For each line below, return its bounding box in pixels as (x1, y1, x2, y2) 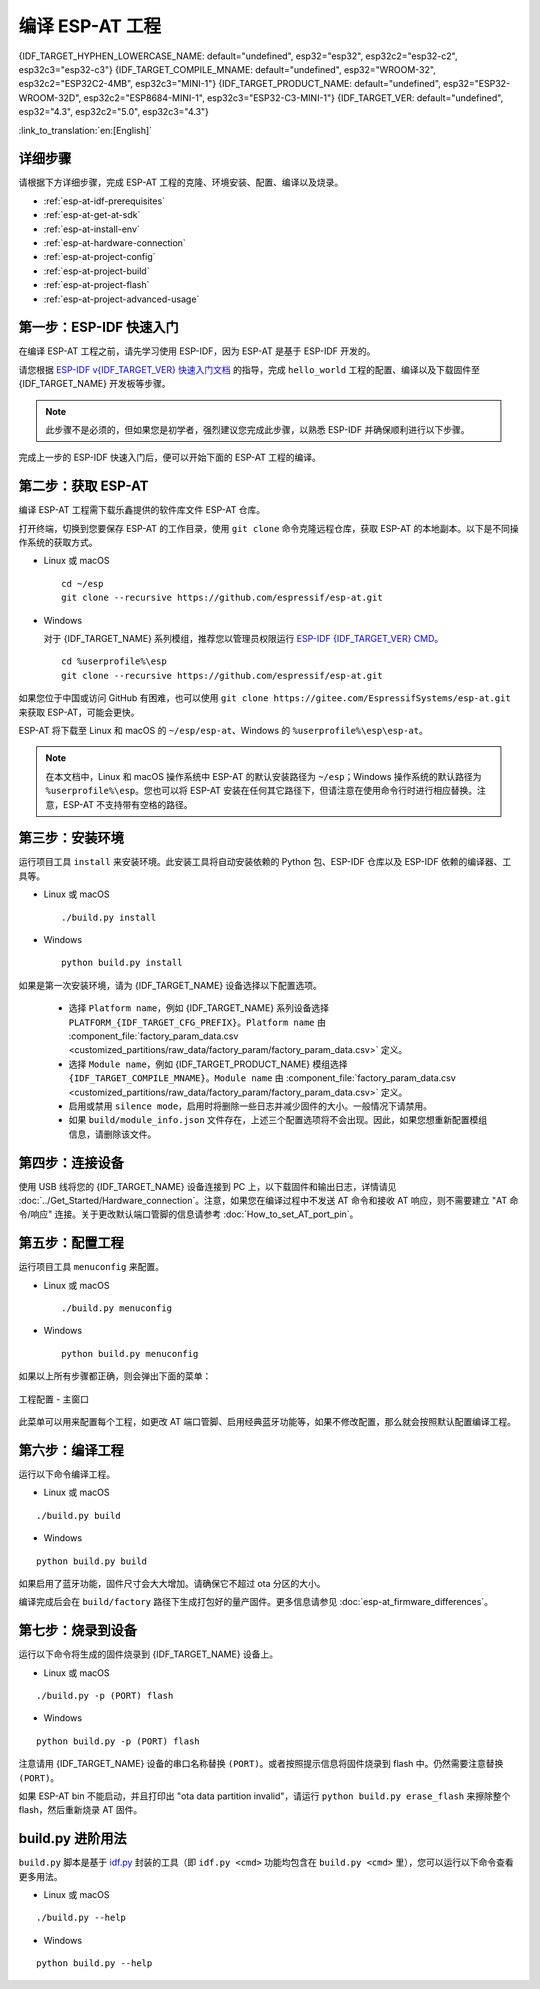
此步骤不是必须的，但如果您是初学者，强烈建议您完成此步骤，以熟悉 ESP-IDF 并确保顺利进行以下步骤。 (45, 424, 470, 435)
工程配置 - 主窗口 (18, 1393, 90, 1405)
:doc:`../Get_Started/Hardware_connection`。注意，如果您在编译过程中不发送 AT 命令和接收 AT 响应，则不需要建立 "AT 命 (18, 1195, 519, 1206)
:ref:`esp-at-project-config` (43, 251, 156, 263)
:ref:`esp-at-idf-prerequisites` (43, 195, 165, 207)
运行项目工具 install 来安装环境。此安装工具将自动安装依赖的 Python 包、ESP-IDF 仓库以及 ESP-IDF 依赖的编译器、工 (18, 856, 512, 868)
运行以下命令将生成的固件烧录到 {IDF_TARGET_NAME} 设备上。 (18, 1648, 279, 1660)
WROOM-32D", (18, 91, 82, 104)
